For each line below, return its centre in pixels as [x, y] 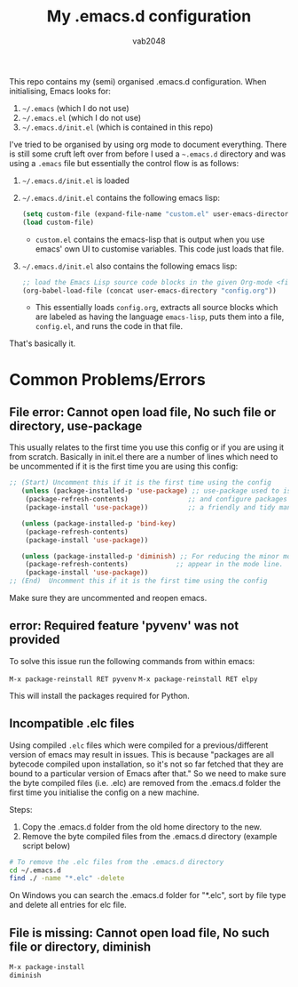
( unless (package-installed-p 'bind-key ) [98, 523]
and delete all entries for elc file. [68, 905]
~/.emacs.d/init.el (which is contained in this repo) [118, 127]
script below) [46, 846]
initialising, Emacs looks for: [60, 91]
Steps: [21, 809]
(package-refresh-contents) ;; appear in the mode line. [154, 565]
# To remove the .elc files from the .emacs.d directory [117, 862]
